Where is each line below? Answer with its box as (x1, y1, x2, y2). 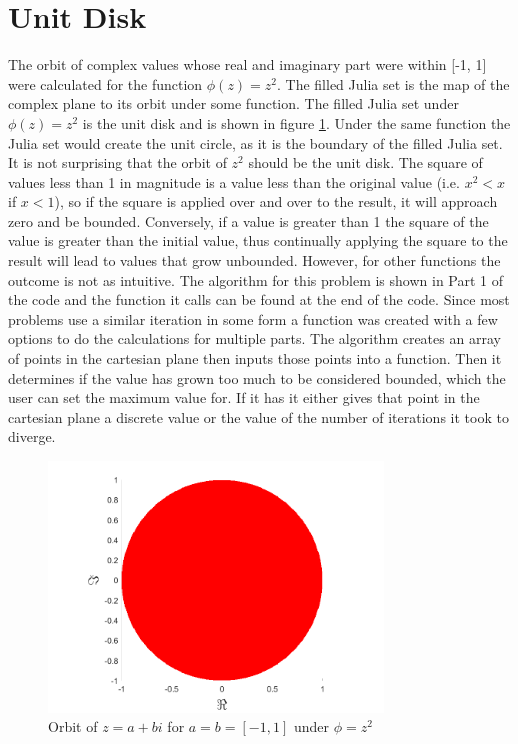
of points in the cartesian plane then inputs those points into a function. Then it (8, 348, 502, 369)
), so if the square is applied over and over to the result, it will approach (54, 191, 498, 212)
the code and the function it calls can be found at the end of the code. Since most (8, 289, 510, 310)
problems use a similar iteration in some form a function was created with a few (8, 308, 498, 329)
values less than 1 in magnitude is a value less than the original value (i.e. (8, 171, 460, 192)
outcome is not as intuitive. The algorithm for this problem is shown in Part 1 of (8, 269, 504, 290)
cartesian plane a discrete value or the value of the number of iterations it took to (8, 406, 509, 427)
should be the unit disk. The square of (248, 152, 483, 173)
